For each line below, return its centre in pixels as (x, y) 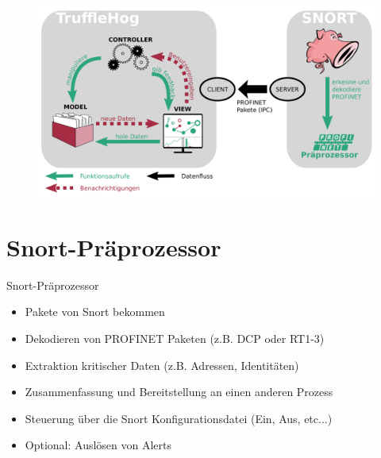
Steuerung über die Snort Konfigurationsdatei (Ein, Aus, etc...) (179, 418)
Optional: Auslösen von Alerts (98, 445)
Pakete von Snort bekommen (95, 312)
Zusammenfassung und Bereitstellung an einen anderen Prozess (179, 392)
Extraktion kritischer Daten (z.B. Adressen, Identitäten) (162, 365)
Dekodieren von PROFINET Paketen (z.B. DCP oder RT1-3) (175, 339)
